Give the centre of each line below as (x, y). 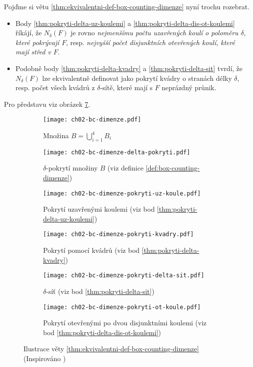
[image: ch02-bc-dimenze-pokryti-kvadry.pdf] (118, 234)
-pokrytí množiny (72, 168)
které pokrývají (37, 42)
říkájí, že (29, 33)
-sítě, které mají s (126, 87)
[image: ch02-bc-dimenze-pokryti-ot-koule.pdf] (122, 307)
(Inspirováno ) (45, 358)
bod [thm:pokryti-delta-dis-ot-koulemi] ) (102, 332)
